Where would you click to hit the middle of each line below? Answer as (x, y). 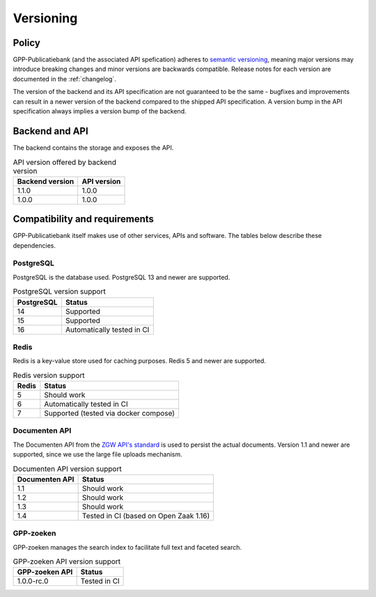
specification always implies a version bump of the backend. (100, 111)
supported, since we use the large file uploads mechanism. (97, 454)
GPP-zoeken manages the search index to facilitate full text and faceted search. (127, 547)
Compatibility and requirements (84, 219)
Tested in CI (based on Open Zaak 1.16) (146, 516)
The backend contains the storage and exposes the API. (93, 148)
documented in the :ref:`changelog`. (64, 79)
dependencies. (34, 245)
